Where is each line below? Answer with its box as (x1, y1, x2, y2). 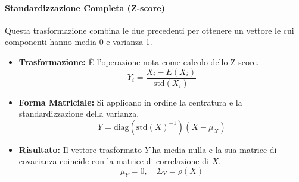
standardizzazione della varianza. (18, 107, 139, 120)
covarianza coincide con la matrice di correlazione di (18, 155, 209, 167)
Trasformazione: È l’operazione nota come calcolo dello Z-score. (18, 55, 259, 68)
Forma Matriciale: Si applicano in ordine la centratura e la (18, 95, 242, 108)
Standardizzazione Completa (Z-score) (5, 1, 165, 14)
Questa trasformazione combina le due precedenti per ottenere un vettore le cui (5, 24, 294, 36)
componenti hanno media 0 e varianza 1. (5, 36, 152, 48)
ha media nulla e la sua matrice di (152, 143, 277, 155)
